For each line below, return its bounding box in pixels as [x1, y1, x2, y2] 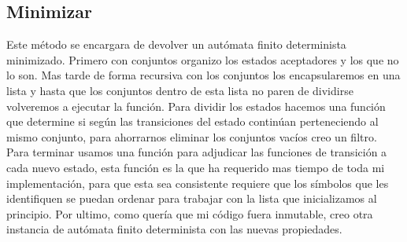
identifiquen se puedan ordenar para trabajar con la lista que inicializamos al [6, 190, 377, 207]
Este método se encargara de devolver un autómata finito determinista [6, 36, 346, 53]
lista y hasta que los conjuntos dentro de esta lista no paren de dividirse [6, 82, 353, 98]
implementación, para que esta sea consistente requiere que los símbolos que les [6, 174, 389, 191]
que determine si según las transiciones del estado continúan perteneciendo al [6, 113, 379, 130]
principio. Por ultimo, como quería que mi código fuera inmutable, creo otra [6, 205, 373, 222]
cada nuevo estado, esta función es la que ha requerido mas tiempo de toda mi [6, 159, 385, 175]
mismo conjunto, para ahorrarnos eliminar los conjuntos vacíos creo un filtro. [6, 128, 377, 145]
